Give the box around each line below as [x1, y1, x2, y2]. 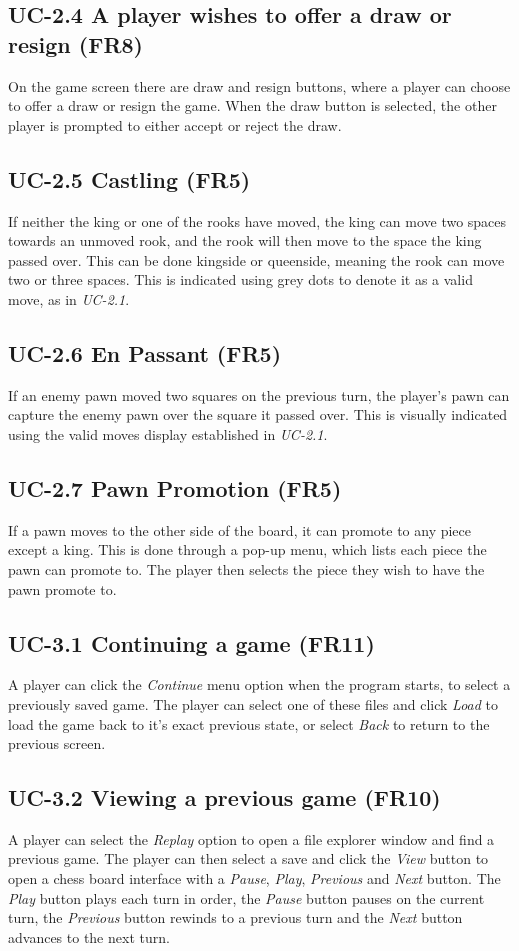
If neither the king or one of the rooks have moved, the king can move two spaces [8, 210, 507, 231]
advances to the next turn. [8, 926, 170, 947]
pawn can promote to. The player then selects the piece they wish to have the [8, 558, 485, 579]
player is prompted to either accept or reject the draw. [8, 114, 342, 135]
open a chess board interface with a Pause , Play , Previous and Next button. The [8, 868, 501, 889]
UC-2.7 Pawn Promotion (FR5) [8, 472, 342, 503]
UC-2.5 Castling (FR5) [8, 163, 251, 194]
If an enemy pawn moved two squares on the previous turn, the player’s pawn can [8, 384, 510, 405]
